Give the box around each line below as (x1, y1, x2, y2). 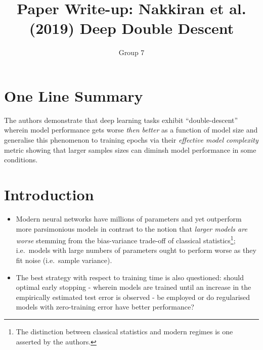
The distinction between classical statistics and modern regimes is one (16, 326, 233, 336)
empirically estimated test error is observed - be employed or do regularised (16, 291, 250, 302)
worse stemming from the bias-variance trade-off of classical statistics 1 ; (16, 234, 236, 245)
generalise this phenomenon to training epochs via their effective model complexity (4, 135, 258, 145)
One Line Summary (4, 85, 143, 106)
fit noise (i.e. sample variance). (16, 254, 112, 265)
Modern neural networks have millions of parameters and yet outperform (16, 213, 242, 224)
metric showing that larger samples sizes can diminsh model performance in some (4, 144, 256, 155)
